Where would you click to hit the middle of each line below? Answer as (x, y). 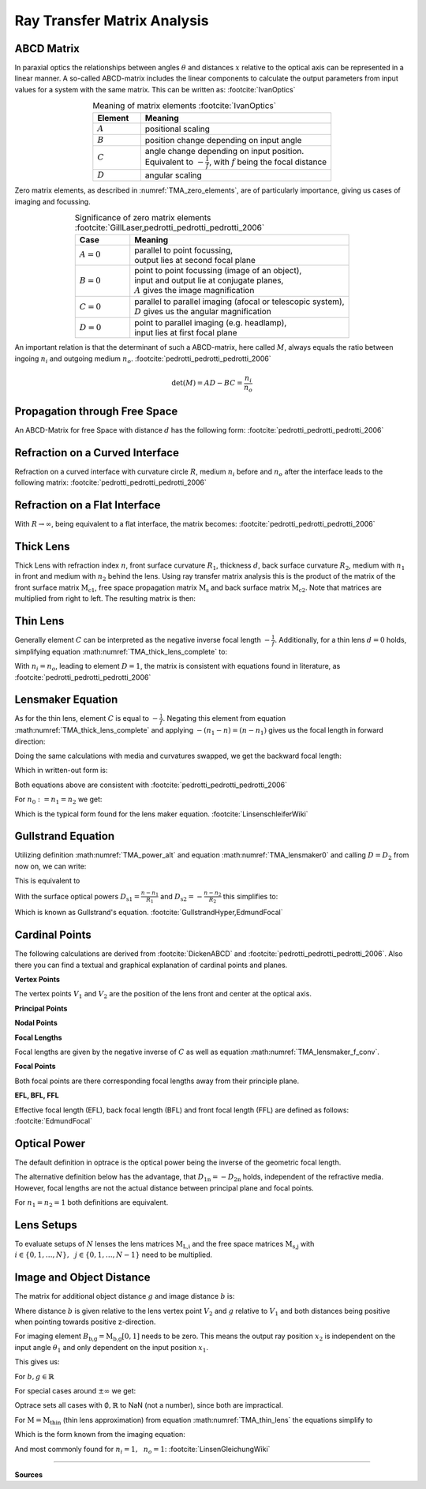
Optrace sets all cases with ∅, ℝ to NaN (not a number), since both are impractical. (149, 1405)
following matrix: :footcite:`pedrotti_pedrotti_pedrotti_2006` (110, 482)
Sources (29, 1474)
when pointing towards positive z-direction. (85, 1322)
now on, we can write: (50, 866)
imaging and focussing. (52, 201)
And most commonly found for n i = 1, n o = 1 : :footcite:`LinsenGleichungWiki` (142, 1450)
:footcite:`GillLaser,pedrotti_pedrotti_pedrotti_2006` (170, 227)
